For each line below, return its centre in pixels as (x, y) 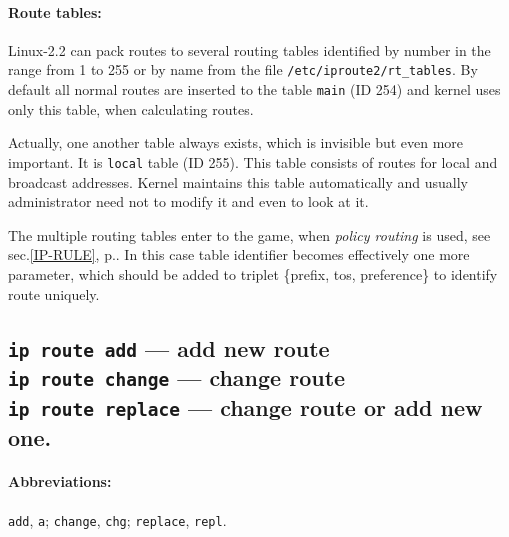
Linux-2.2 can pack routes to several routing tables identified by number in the (249, 49)
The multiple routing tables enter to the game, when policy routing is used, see (249, 234)
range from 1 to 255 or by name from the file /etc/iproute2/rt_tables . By (243, 69)
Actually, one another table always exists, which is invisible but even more (236, 142)
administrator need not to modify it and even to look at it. (188, 201)
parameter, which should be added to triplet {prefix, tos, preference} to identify (253, 273)
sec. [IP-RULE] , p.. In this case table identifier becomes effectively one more (239, 254)
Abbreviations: (60, 481)
